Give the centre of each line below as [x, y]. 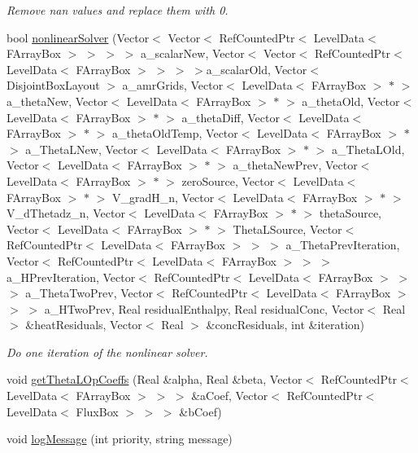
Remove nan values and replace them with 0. [118, 10]
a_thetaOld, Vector [351, 101]
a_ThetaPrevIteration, [343, 245]
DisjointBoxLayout [53, 85]
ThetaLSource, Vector [287, 229]
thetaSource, [350, 213]
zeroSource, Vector [228, 180]
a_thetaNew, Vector [57, 101]
